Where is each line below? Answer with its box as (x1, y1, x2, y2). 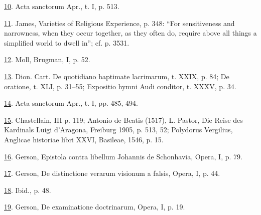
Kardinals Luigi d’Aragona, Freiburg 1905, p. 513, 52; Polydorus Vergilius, (4, 124, 233, 135)
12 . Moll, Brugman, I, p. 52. (4, 54, 90, 65)
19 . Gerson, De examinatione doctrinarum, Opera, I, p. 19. (4, 201, 185, 212)
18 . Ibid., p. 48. (4, 184, 51, 195)
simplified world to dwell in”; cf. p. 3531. (4, 37, 129, 48)
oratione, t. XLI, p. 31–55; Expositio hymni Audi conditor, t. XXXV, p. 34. (4, 81, 236, 91)
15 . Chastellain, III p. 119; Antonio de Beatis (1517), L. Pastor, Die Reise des (4, 114, 243, 125)
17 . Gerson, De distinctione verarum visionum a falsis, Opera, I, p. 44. (4, 168, 220, 178)
